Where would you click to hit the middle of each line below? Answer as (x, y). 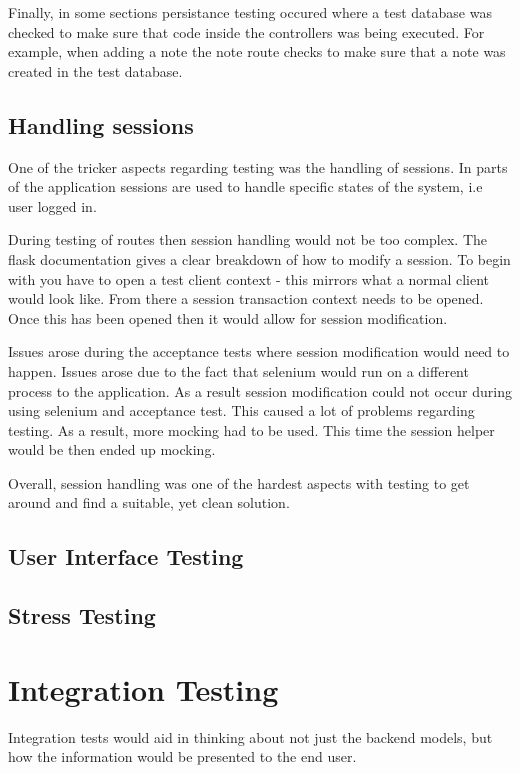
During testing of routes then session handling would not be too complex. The (248, 239)
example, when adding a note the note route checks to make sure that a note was (257, 51)
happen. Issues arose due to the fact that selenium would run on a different (238, 370)
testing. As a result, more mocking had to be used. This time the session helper (251, 429)
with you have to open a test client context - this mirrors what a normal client (249, 278)
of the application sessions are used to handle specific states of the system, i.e (245, 186)
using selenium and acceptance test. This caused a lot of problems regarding (241, 410)
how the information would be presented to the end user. (182, 756)
